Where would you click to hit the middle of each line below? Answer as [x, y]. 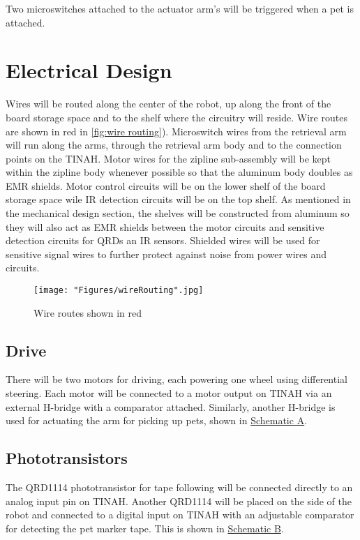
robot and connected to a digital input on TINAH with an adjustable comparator [180, 515]
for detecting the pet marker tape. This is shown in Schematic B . [145, 528]
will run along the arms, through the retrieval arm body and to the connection [174, 145]
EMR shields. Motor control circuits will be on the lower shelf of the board [166, 185]
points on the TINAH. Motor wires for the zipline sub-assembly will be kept [168, 158]
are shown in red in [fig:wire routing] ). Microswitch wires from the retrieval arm [176, 131]
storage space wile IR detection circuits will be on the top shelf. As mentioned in [178, 199]
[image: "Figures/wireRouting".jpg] [119, 291]
